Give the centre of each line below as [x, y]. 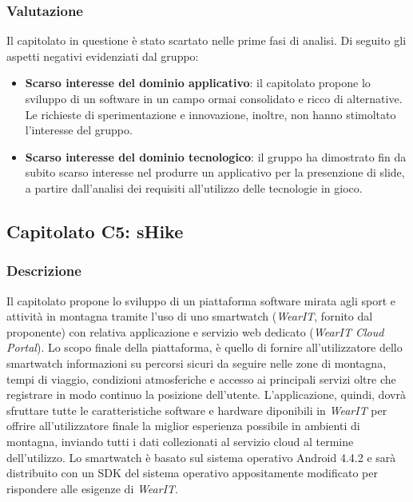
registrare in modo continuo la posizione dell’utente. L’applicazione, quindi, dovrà [206, 394]
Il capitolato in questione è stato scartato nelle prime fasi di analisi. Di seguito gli [206, 40]
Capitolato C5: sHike [95, 231]
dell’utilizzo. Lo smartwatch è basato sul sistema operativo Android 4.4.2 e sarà [201, 457]
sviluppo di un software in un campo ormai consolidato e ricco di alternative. [214, 98]
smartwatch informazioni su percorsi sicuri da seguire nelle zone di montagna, [197, 363]
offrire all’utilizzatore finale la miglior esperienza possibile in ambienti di [183, 426]
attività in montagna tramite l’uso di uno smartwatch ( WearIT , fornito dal [190, 316]
